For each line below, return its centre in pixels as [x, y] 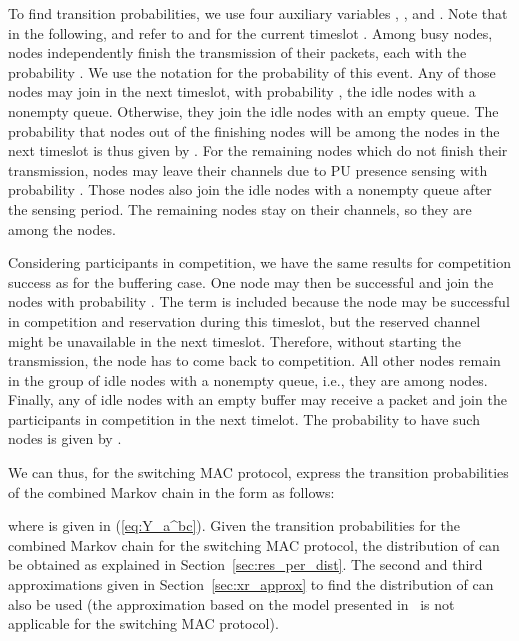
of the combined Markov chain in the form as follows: [171, 491]
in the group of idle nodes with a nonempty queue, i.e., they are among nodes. [248, 379]
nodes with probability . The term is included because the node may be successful [259, 301]
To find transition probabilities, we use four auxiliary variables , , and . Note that [258, 13]
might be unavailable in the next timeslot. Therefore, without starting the [234, 340]
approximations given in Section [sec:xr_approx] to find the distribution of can [251, 584]
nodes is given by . [65, 438]
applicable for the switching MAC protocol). [143, 623]
